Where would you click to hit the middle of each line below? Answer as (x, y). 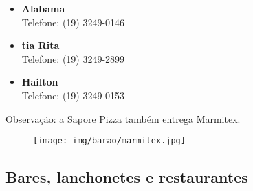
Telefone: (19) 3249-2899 (73, 58)
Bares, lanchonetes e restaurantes (127, 177)
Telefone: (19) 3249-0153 (73, 95)
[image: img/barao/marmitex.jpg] (109, 141)
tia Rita (41, 45)
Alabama (43, 8)
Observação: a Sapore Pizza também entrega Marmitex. (123, 118)
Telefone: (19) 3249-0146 (73, 22)
